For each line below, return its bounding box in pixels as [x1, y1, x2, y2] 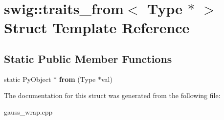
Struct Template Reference [4, 18, 190, 38]
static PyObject [4, 74, 51, 84]
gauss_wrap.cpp [4, 106, 53, 117]
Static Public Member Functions [4, 51, 172, 66]
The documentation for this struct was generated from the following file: [4, 90, 221, 100]
